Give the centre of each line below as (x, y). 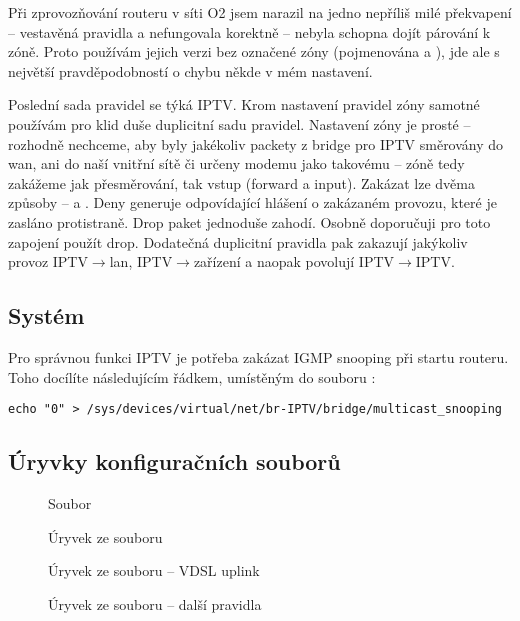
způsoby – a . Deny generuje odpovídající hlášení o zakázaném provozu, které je (252, 202)
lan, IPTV (141, 261)
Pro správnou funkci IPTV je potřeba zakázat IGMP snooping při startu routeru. (258, 356)
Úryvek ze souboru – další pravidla (155, 603)
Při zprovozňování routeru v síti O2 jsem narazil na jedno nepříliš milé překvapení (260, 12)
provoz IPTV (48, 261)
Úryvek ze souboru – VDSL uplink (154, 570)
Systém (46, 315)
